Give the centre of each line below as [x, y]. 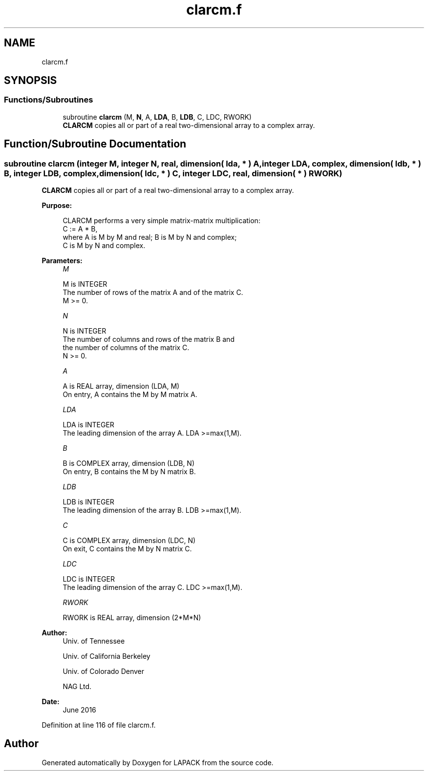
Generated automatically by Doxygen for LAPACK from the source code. [158, 762]
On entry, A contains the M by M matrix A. [130, 395]
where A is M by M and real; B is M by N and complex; [150, 237]
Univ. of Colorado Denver [104, 671]
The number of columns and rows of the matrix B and [149, 339]
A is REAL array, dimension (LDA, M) [121, 386]
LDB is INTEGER [88, 502]
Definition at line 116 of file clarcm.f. [99, 725]
